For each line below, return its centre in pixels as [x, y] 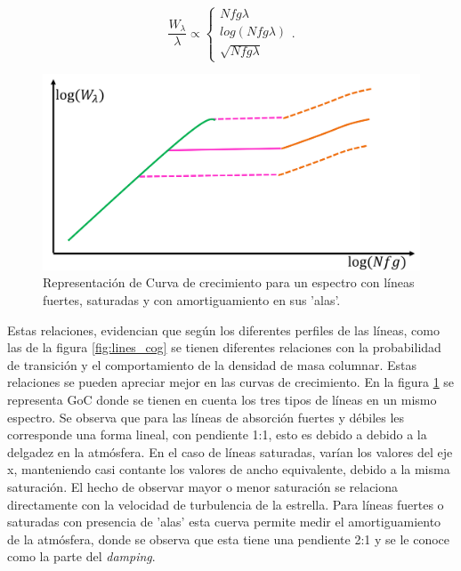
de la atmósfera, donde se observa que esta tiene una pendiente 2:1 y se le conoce [228, 539]
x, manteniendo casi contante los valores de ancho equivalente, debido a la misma [229, 469]
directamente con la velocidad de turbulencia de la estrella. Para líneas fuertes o [226, 504]
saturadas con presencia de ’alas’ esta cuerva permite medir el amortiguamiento [224, 522]
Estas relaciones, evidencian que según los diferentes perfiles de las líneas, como [223, 330]
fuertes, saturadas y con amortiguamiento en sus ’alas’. [192, 300]
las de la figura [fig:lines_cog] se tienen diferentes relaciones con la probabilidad [224, 347]
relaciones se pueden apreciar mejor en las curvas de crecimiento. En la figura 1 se [231, 382]
